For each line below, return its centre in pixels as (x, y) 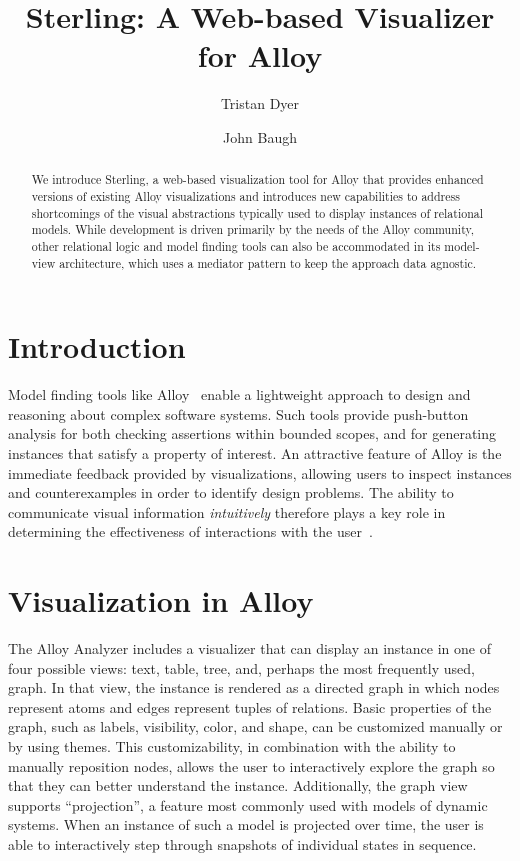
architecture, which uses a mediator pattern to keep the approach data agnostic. (268, 262)
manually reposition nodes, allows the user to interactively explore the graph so (251, 765)
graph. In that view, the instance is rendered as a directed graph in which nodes (254, 687)
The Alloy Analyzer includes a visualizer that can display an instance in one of (249, 648)
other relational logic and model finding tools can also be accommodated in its (236, 245)
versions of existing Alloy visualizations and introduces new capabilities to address (245, 195)
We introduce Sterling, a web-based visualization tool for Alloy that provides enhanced (257, 179)
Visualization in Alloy (161, 600)
